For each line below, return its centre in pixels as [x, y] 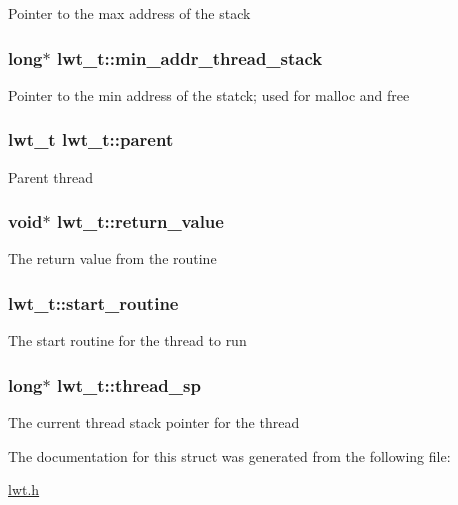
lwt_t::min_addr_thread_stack [189, 57]
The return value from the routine [112, 258]
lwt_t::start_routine [93, 302]
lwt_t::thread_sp [128, 384]
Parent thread [51, 176]
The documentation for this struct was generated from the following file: [229, 455]
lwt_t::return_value [140, 221]
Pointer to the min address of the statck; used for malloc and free [209, 94]
